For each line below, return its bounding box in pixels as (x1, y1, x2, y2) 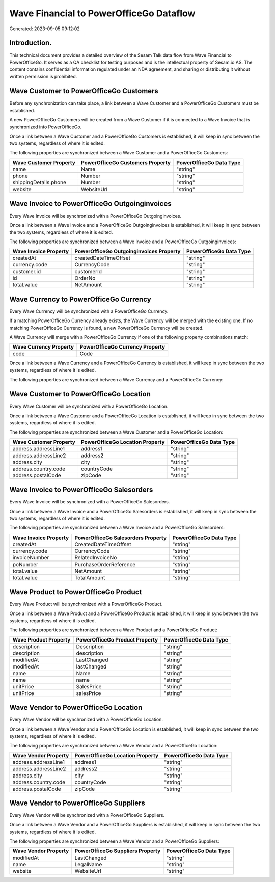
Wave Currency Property (12, 343, 74, 351)
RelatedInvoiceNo (74, 554, 117, 561)
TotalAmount (74, 574, 105, 581)
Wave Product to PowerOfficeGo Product (9, 587, 142, 596)
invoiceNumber (12, 554, 49, 561)
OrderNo (74, 275, 96, 282)
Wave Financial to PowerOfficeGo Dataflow (9, 8, 196, 19)
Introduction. (9, 39, 52, 47)
